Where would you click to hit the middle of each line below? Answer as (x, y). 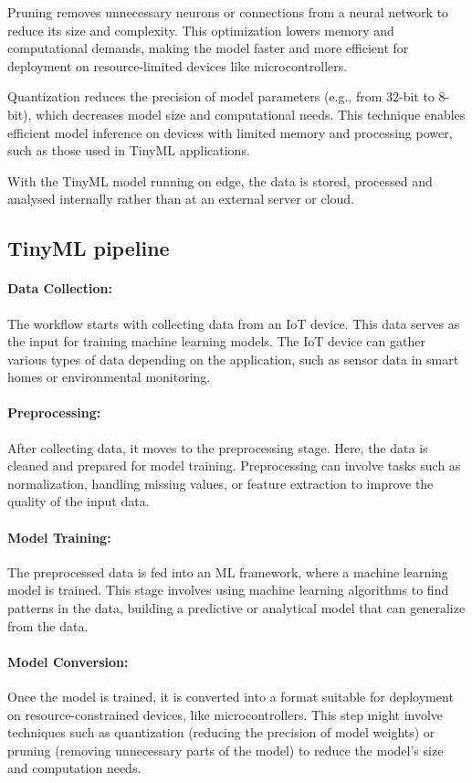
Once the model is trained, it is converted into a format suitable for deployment (231, 697)
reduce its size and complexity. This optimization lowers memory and (201, 30)
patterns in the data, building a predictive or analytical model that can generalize (236, 608)
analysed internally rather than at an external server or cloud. (181, 199)
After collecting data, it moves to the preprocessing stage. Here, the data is (218, 447)
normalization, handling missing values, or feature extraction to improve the (220, 483)
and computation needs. (74, 768)
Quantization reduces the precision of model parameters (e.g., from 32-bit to (221, 96)
